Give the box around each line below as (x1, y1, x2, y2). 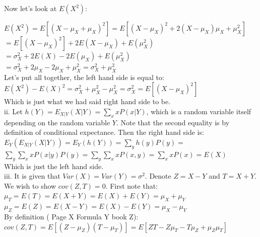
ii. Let (4, 106, 23, 116)
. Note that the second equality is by (116, 117, 230, 127)
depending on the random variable (4, 117, 110, 127)
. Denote (145, 171, 171, 181)
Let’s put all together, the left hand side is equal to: (4, 71, 164, 82)
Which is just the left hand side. (4, 161, 104, 171)
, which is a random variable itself (146, 106, 251, 116)
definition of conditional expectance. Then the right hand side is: (4, 127, 204, 137)
